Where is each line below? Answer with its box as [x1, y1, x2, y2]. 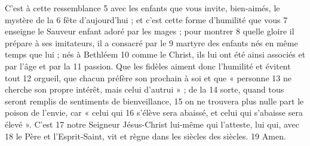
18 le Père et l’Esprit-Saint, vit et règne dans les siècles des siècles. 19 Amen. [5, 129, 286, 142]
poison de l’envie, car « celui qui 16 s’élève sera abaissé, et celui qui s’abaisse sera [5, 106, 303, 119]
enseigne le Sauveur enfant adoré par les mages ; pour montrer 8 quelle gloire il [5, 25, 294, 37]
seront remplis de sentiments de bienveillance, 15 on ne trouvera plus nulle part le [5, 94, 304, 107]
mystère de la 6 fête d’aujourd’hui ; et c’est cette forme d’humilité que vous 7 [5, 13, 288, 26]
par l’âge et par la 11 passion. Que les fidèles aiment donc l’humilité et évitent [5, 59, 291, 72]
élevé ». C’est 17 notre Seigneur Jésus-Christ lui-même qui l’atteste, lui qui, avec [5, 118, 299, 130]
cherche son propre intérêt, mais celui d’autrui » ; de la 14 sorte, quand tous [5, 83, 284, 96]
